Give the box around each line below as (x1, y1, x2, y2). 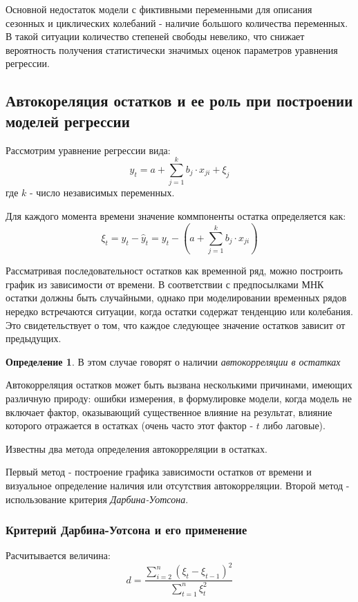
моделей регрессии (6, 110, 130, 131)
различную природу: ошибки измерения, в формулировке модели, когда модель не (6, 391, 352, 405)
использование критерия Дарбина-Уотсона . (6, 491, 189, 506)
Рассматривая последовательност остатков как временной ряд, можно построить (6, 263, 343, 278)
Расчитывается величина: (6, 548, 111, 563)
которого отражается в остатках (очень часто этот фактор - (6, 418, 254, 433)
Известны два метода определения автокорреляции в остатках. (6, 441, 267, 455)
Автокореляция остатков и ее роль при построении (6, 90, 353, 111)
